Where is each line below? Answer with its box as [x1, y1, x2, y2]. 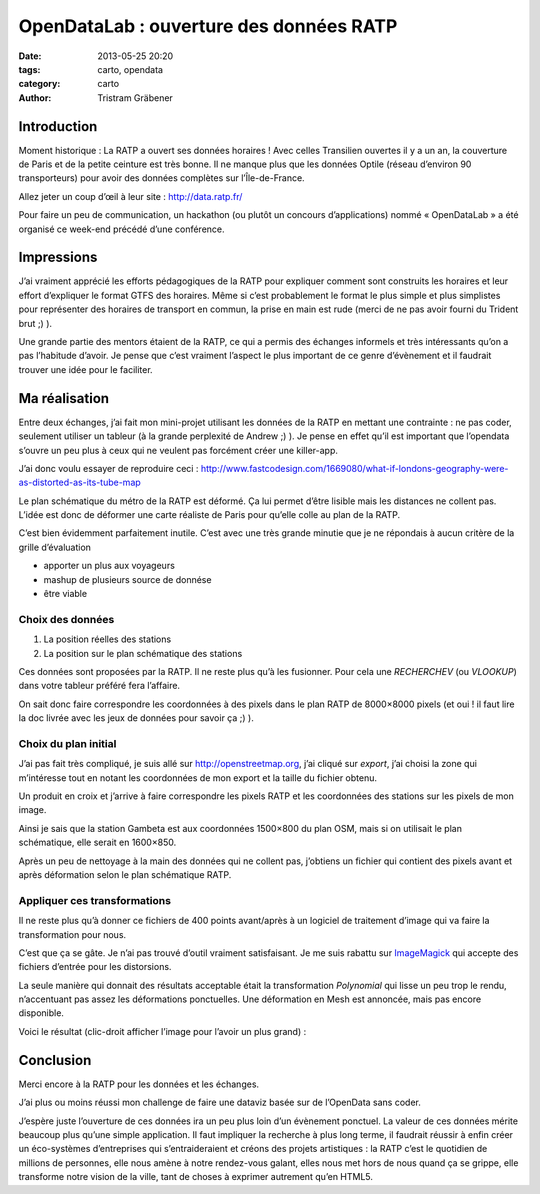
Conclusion [18, 1051, 92, 1069]
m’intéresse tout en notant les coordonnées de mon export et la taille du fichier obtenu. [18, 771, 378, 784]
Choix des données [18, 612, 115, 626]
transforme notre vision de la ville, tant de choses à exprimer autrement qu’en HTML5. [18, 1171, 374, 1183]
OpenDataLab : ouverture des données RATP [18, 15, 398, 37]
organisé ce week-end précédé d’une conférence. [18, 223, 225, 235]
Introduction [18, 118, 98, 135]
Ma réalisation [18, 390, 110, 407]
